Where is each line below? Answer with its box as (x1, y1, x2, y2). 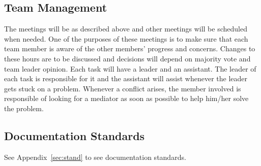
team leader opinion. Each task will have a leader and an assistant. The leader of (4, 63, 256, 74)
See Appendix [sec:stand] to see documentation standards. (4, 151, 186, 162)
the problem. (4, 103, 44, 113)
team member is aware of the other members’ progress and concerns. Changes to (4, 43, 255, 54)
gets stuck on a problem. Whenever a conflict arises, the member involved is (4, 83, 241, 93)
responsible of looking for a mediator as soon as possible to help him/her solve (4, 93, 249, 104)
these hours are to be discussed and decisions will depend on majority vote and (4, 53, 251, 63)
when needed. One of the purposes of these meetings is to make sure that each (4, 33, 248, 44)
